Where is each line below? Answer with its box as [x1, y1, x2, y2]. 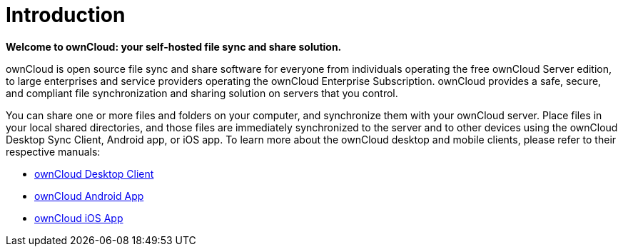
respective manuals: [6, 145, 101, 158]
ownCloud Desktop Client [34, 167, 154, 180]
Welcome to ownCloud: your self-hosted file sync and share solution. [6, 40, 342, 53]
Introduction [6, 3, 126, 27]
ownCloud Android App [34, 189, 144, 202]
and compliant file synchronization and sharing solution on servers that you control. [6, 86, 398, 99]
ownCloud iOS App [34, 211, 123, 224]
